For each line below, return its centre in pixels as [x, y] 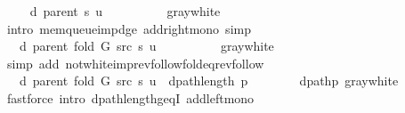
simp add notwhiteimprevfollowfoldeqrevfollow [135, 63]
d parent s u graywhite [125, 11]
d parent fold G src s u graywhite [146, 46]
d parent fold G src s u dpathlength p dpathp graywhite [209, 81]
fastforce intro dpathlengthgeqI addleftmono [130, 97]
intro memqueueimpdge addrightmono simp [129, 28]
